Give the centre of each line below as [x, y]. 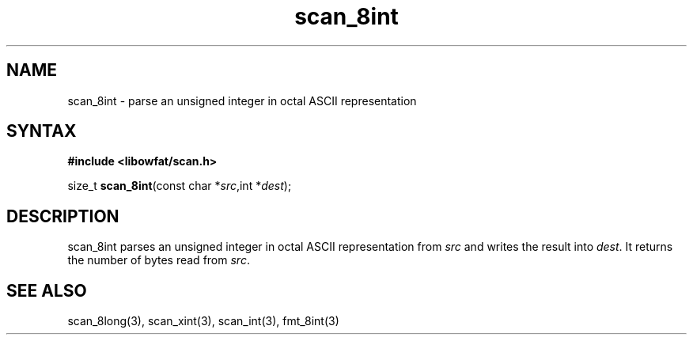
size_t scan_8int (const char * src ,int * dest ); [180, 186]
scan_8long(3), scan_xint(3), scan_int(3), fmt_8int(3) [203, 321]
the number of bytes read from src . [159, 260]
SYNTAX [42, 131]
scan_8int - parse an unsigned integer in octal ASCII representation [242, 100]
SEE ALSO [47, 290]
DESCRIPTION [63, 216]
